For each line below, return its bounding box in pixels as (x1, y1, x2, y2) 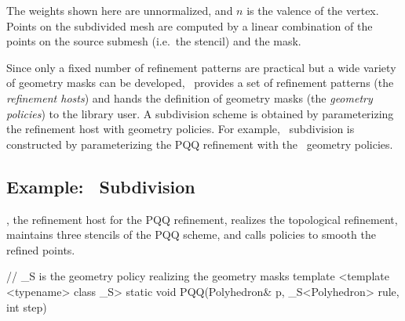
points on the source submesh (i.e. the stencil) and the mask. (6, 33, 301, 49)
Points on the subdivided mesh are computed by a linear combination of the (6, 17, 373, 34)
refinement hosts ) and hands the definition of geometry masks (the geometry (6, 89, 373, 106)
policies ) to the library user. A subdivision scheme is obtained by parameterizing (6, 105, 394, 121)
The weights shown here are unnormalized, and (6, 2, 233, 18)
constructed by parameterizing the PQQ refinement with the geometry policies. (6, 135, 393, 152)
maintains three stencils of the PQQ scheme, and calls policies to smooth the (6, 226, 376, 243)
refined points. (6, 241, 75, 258)
